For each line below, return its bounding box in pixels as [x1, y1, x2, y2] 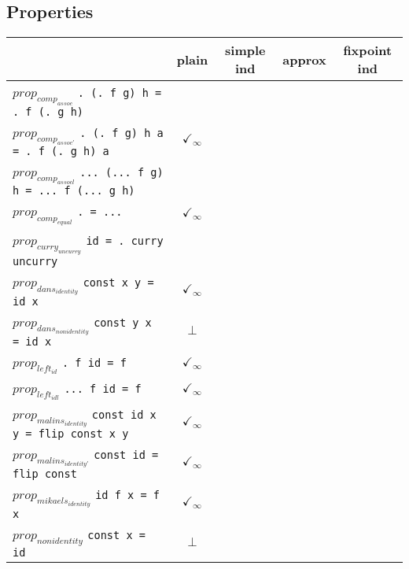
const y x [94, 316, 152, 330]
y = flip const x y [13, 427, 129, 441]
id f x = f [95, 489, 160, 502]
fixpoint [343, 41, 392, 60]
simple [225, 41, 266, 60]
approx [282, 50, 326, 68]
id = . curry [86, 234, 164, 247]
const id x [91, 408, 157, 422]
